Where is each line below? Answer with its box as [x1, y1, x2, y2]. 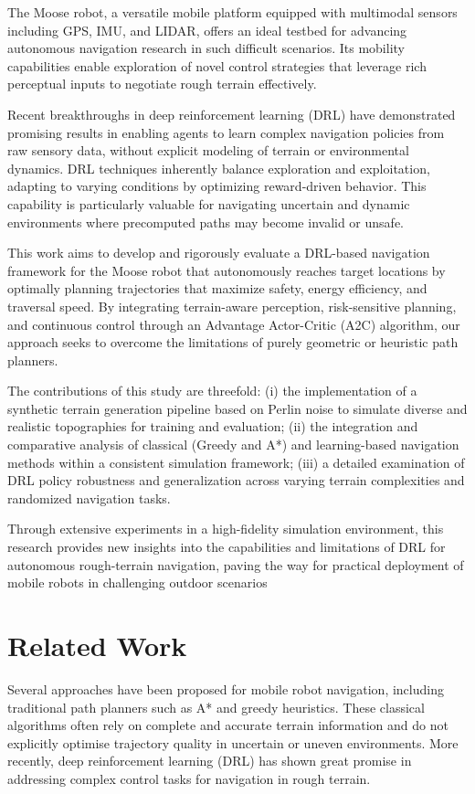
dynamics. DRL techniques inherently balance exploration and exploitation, [7, 158, 430, 177]
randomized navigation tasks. [7, 488, 171, 507]
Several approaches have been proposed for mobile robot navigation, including [7, 679, 444, 698]
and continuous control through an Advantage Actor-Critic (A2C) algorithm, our [7, 314, 460, 333]
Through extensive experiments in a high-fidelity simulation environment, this [7, 519, 444, 538]
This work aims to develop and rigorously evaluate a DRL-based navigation [7, 243, 430, 262]
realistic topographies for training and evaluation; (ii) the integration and [7, 417, 418, 436]
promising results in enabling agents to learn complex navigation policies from [7, 122, 445, 142]
